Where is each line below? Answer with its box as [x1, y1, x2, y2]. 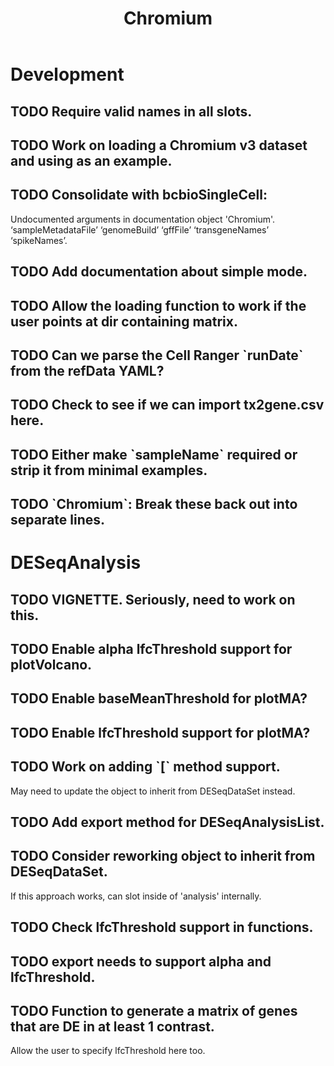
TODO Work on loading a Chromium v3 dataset [10, 137, 308, 154]
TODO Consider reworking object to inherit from [10, 848, 316, 865]
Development [10, 63, 125, 86]
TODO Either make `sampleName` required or [10, 446, 298, 463]
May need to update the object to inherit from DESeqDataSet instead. [10, 785, 296, 797]
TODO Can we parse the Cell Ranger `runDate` [10, 347, 304, 364]
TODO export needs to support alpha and [10, 953, 272, 970]
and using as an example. [10, 152, 173, 169]
